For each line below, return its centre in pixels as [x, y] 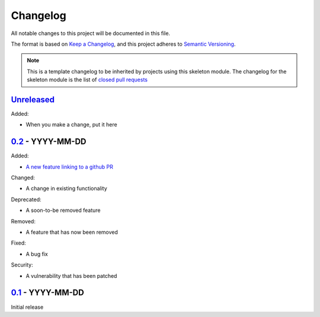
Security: [22, 265]
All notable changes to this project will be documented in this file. [91, 33]
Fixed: [18, 243]
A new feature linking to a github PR [70, 167]
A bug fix [37, 254]
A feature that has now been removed [72, 232]
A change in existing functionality [67, 188]
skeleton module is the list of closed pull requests [87, 80]
